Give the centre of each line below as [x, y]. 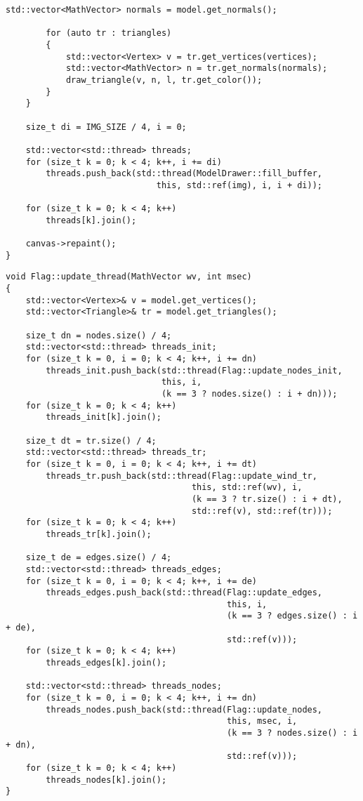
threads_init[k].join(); [104, 417]
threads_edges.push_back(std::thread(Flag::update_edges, [184, 593]
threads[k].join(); [91, 220]
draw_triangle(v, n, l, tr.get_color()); [164, 80]
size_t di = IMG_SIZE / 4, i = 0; [106, 127]
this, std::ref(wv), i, [247, 488]
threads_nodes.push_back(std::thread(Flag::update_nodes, [184, 709]
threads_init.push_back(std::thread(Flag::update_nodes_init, [194, 370]
